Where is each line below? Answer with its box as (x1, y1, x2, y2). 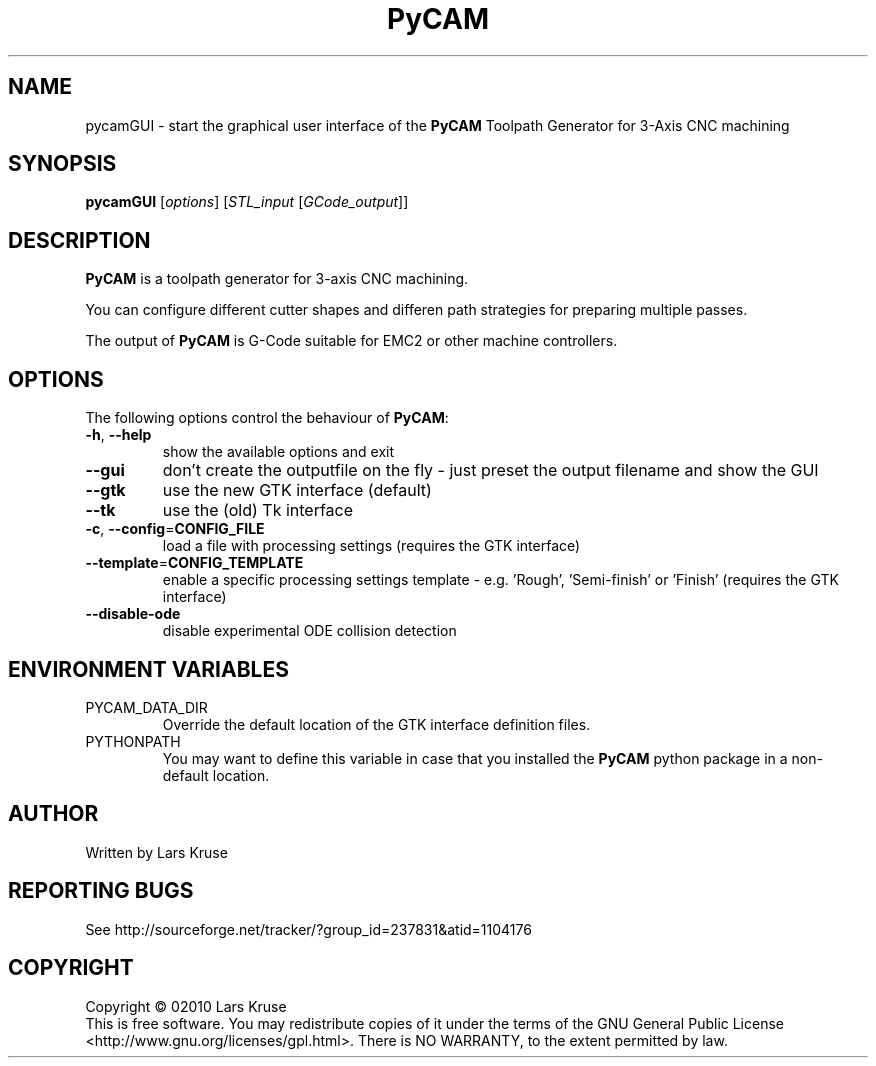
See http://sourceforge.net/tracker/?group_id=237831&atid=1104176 (85, 920, 532, 938)
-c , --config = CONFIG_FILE (85, 520, 265, 538)
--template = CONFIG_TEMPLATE (85, 554, 304, 572)
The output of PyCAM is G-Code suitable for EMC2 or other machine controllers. (85, 332, 618, 350)
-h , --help (85, 426, 152, 444)
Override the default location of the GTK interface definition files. (162, 715, 591, 733)
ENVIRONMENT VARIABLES (8, 656, 289, 682)
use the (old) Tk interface (162, 500, 354, 521)
